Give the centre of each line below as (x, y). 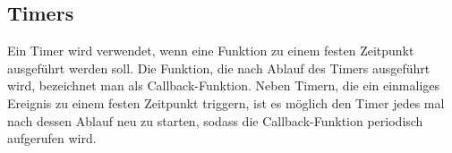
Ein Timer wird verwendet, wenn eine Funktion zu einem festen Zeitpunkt (211, 51)
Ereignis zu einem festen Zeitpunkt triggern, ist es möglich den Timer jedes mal (226, 102)
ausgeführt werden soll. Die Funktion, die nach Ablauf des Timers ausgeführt (219, 68)
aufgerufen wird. (52, 138)
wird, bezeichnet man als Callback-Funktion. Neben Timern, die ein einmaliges (224, 85)
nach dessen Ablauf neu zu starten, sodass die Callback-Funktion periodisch (215, 120)
